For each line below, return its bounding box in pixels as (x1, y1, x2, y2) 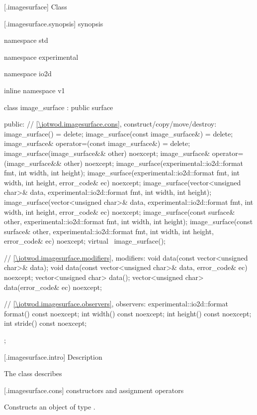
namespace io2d (4, 68, 52, 79)
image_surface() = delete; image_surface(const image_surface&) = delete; (4, 128, 233, 138)
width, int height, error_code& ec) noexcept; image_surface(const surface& (4, 206, 235, 217)
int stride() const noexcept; (4, 318, 87, 328)
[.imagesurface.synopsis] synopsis (4, 18, 103, 28)
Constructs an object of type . (4, 402, 95, 412)
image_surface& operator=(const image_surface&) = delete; (4, 138, 190, 148)
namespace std (4, 35, 48, 45)
